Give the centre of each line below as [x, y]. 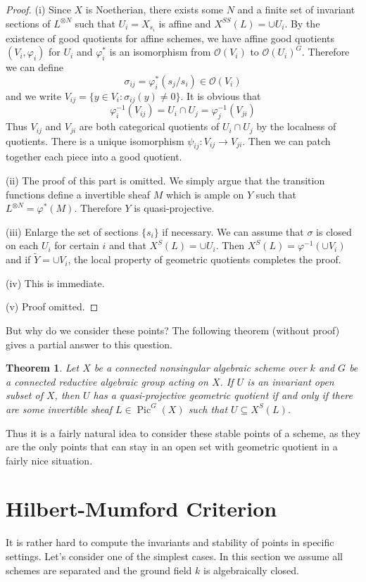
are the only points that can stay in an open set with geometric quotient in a [172, 447]
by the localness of [296, 126]
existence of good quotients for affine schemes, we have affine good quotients [170, 38]
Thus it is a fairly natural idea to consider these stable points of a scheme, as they [183, 432]
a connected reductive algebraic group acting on [107, 381]
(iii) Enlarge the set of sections [72, 231]
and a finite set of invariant [296, 9]
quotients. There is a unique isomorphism [95, 140]
